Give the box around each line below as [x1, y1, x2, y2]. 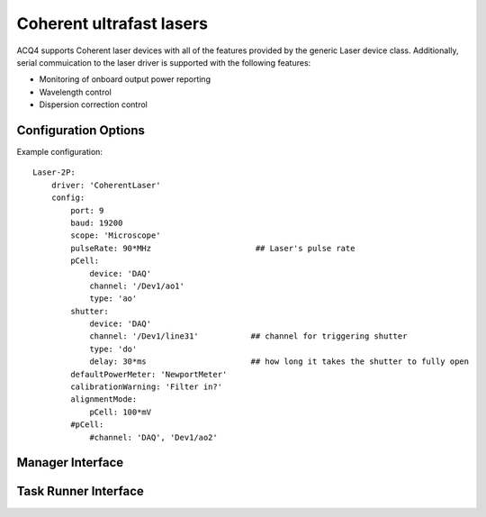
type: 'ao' [89, 294, 138, 304]
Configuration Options [16, 122, 146, 138]
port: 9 [70, 205, 104, 215]
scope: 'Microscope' [70, 231, 161, 240]
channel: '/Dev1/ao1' [89, 280, 184, 291]
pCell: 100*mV [89, 406, 152, 417]
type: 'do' [89, 343, 138, 354]
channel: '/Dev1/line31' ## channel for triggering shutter [89, 331, 408, 341]
